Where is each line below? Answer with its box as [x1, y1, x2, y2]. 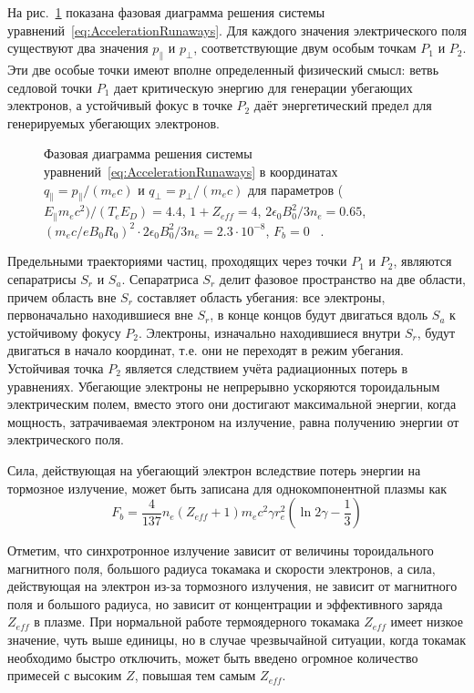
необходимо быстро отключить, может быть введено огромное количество [7, 647, 418, 667]
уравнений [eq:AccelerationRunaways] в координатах [44, 161, 338, 180]
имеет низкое [390, 612, 463, 631]
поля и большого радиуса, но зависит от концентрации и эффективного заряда [7, 594, 443, 613]
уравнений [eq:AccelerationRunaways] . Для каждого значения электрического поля [7, 20, 468, 39]
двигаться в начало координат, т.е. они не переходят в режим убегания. [7, 341, 404, 360]
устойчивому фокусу [7, 322, 121, 341]
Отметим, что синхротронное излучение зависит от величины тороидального [7, 541, 434, 560]
